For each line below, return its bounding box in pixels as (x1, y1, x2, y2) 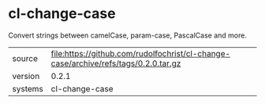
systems (12, 83, 43, 94)
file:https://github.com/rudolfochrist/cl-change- (50, 48, 231, 59)
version (12, 70, 40, 81)
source (12, 52, 38, 63)
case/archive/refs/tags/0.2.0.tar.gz (50, 58, 181, 69)
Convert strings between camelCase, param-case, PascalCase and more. (8, 30, 247, 40)
